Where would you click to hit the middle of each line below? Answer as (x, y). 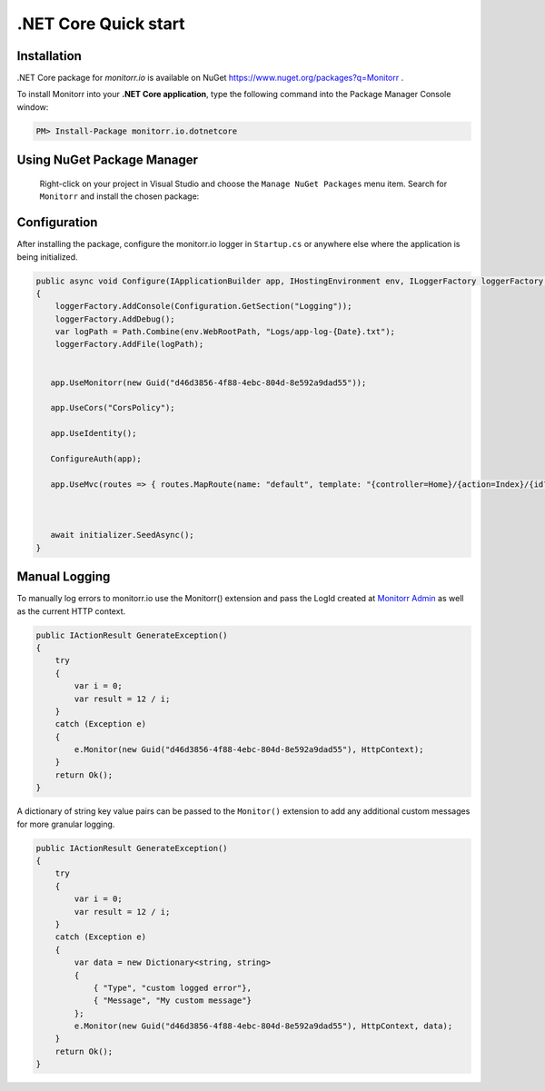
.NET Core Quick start (101, 24)
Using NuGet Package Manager (108, 160)
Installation (49, 56)
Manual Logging (64, 577)
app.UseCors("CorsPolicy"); (113, 408)
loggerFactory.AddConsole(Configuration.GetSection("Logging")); (203, 306)
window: (33, 107)
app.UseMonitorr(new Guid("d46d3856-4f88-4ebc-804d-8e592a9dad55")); (208, 382)
